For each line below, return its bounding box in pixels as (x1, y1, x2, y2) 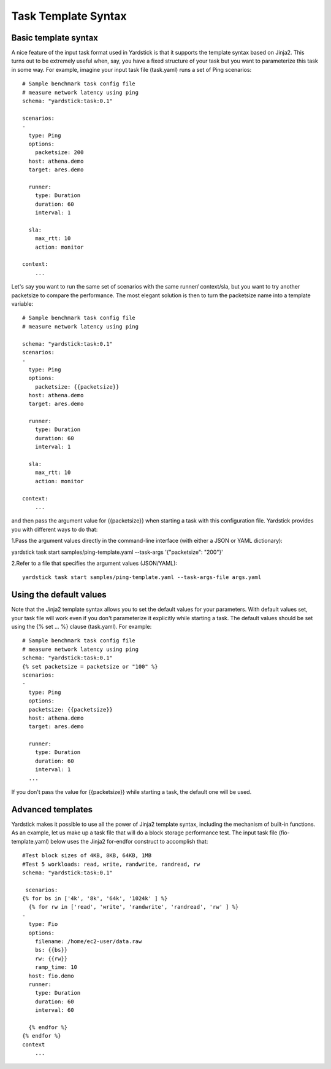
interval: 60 (34, 1007, 74, 1014)
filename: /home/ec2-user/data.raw (34, 938, 142, 945)
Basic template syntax (11, 33, 98, 43)
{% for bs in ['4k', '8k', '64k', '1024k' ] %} (22, 895, 168, 902)
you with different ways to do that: (11, 526, 98, 533)
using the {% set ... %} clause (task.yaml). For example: (11, 623, 152, 631)
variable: (11, 300, 34, 307)
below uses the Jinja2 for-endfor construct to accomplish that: (50, 838, 208, 845)
